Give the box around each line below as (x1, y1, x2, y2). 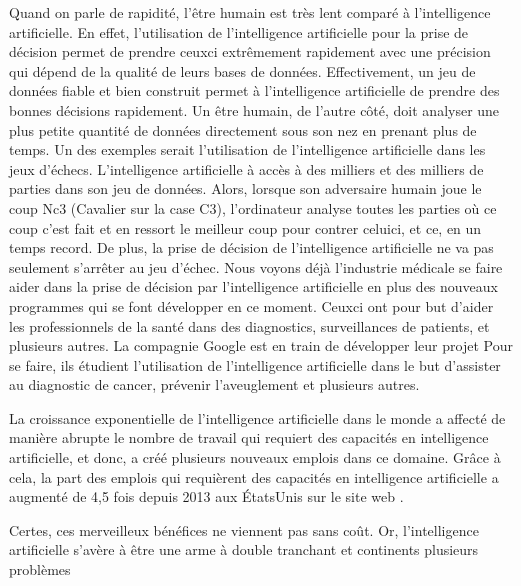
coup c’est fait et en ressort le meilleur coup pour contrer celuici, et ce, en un (9, 217, 482, 238)
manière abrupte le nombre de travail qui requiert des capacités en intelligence (9, 427, 489, 448)
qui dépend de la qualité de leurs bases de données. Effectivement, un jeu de (9, 60, 476, 81)
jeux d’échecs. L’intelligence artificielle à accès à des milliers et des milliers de (9, 158, 484, 179)
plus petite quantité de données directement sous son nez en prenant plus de (9, 119, 477, 140)
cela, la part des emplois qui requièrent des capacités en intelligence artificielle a (9, 466, 499, 487)
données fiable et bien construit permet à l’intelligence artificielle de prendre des (9, 80, 500, 101)
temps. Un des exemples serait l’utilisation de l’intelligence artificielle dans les (9, 139, 486, 160)
